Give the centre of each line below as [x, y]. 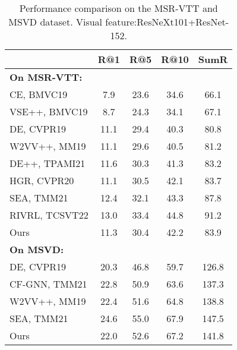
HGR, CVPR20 [42, 180]
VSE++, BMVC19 [49, 111]
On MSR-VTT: [46, 77]
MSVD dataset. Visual [56, 22]
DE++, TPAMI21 [48, 163]
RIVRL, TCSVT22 [49, 215]
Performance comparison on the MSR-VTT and [118, 8]
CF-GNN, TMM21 [48, 284]
